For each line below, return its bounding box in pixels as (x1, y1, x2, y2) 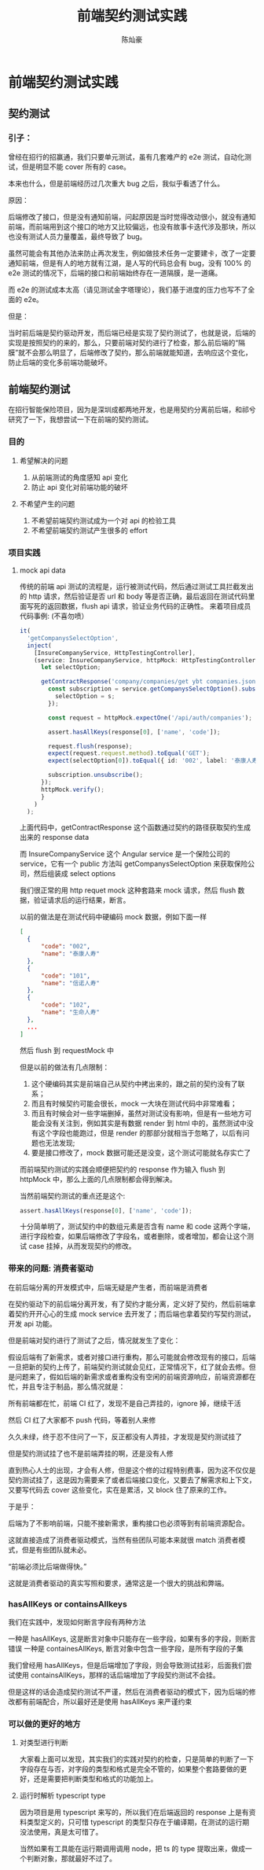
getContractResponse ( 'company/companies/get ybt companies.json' (40, 678, 259, 686)
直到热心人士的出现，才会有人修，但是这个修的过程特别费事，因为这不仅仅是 (8, 1465, 256, 1474)
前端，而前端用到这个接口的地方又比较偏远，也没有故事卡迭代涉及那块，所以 (8, 222, 256, 231)
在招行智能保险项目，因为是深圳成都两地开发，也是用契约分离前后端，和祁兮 (8, 405, 256, 414)
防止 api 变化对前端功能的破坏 (31, 482, 128, 491)
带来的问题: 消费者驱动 (8, 1263, 93, 1274)
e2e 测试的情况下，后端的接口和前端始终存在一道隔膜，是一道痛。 (8, 268, 222, 278)
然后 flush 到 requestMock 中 (19, 1045, 114, 1055)
